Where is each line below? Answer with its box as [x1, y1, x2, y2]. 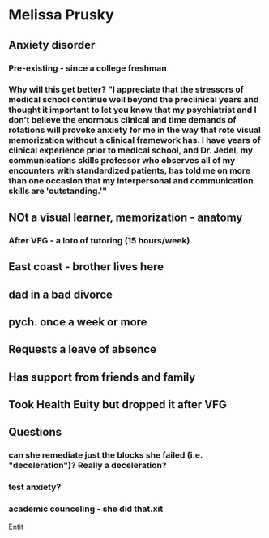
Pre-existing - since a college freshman [8, 62, 168, 74]
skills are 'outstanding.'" [8, 185, 108, 196]
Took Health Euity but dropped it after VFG [8, 398, 227, 411]
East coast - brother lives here [8, 260, 164, 273]
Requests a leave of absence [8, 342, 156, 356]
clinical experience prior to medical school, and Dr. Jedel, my [8, 144, 254, 156]
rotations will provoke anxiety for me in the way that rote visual [8, 124, 261, 136]
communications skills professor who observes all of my [8, 155, 236, 166]
